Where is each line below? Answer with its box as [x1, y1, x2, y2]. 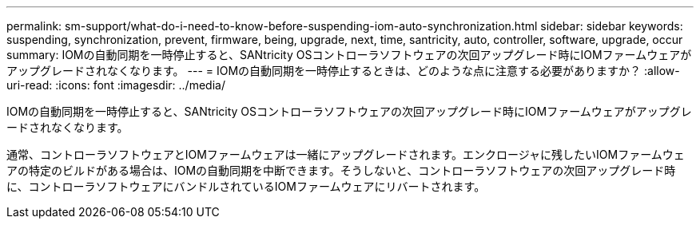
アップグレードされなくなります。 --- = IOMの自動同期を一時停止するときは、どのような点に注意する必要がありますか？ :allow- [6, 64, 680, 77]
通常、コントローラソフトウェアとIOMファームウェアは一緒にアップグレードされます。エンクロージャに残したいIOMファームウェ [6, 148, 685, 161]
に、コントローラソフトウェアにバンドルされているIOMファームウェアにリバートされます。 [6, 180, 486, 193]
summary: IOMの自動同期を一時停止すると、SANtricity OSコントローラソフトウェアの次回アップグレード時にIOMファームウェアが [6, 48, 692, 61]
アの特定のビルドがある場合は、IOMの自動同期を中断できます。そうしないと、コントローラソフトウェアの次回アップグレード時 [6, 164, 676, 177]
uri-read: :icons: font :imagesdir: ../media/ [6, 78, 225, 92]
